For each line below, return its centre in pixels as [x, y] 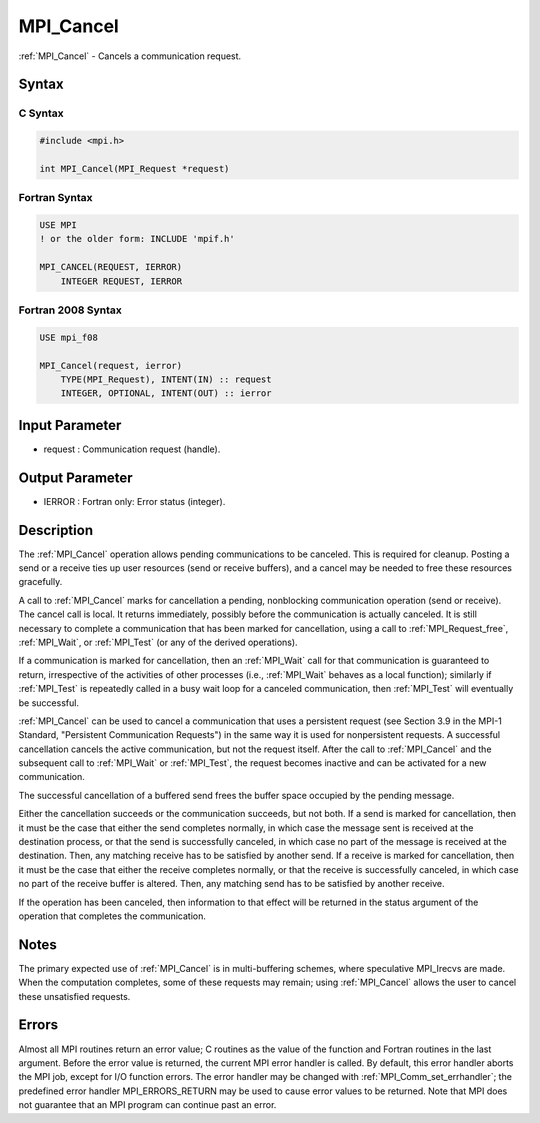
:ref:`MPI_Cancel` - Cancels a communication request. [130, 56]
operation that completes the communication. [112, 916]
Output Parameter [76, 477]
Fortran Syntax [55, 198]
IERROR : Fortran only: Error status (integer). [134, 501]
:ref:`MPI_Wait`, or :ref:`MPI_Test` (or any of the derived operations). [158, 642]
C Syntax [41, 113]
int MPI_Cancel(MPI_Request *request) [134, 168]
